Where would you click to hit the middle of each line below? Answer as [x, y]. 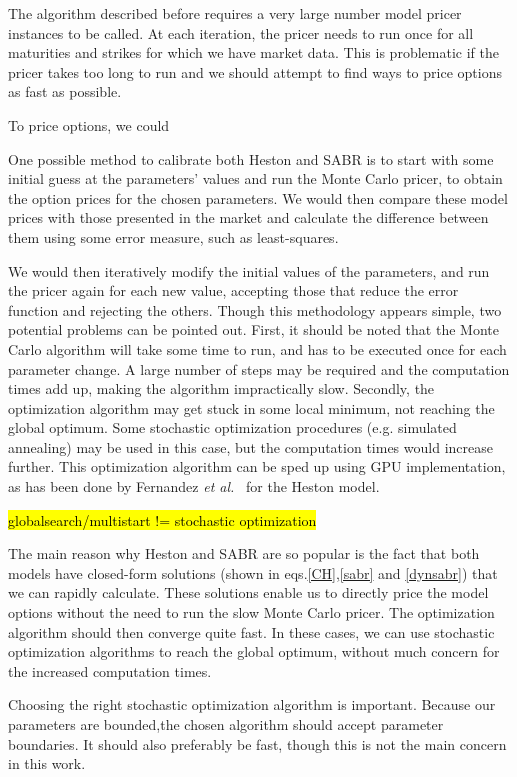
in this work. [47, 763]
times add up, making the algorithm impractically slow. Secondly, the [221, 388]
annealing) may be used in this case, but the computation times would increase [250, 446]
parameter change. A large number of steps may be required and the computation [259, 368]
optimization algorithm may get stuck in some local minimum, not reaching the [251, 407]
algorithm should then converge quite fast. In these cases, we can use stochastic [251, 631]
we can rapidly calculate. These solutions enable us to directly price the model [248, 592]
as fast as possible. [65, 91]
